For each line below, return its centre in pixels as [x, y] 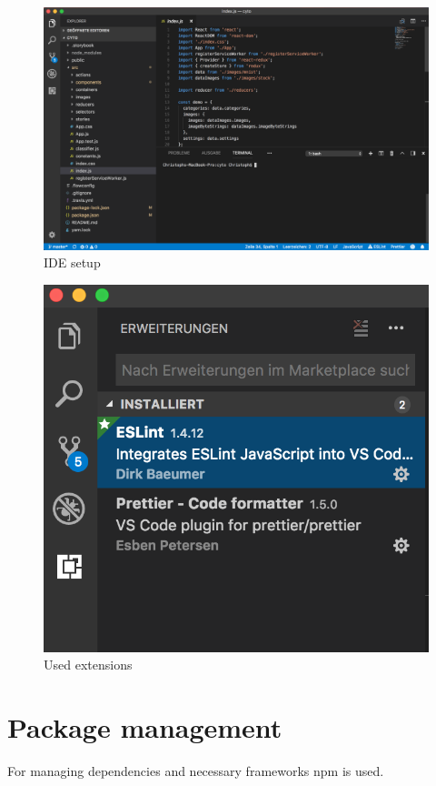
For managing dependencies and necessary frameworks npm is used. [196, 770]
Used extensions [88, 665]
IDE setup [72, 262]
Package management [145, 727]
